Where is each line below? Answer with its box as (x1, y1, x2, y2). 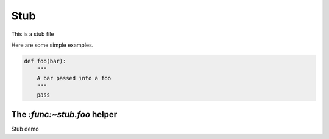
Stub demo (11, 125, 39, 132)
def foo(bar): (24, 58, 66, 64)
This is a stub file (11, 30, 54, 38)
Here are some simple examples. (11, 41, 94, 49)
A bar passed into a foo (37, 75, 111, 81)
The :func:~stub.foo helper (11, 109, 118, 120)
